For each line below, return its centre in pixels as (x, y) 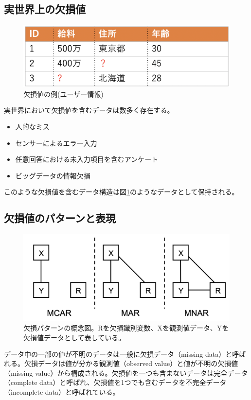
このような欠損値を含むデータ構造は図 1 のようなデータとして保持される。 (121, 192)
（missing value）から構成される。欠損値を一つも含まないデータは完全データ (126, 373)
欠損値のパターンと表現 (60, 218)
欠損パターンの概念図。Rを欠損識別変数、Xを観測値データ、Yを (126, 328)
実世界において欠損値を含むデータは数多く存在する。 (89, 110)
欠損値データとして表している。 (74, 337)
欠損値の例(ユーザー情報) (63, 94)
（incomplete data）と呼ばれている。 (62, 391)
